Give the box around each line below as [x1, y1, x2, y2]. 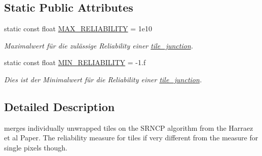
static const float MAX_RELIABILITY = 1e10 [4, 23, 152, 34]
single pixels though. [4, 142, 68, 152]
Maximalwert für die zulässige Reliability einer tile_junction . [4, 40, 194, 50]
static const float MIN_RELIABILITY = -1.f [4, 57, 146, 68]
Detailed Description [4, 98, 115, 114]
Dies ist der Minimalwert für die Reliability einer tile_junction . [4, 74, 202, 84]
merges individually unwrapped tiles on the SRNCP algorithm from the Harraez [4, 122, 253, 133]
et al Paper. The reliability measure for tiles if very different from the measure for [4, 132, 258, 143]
